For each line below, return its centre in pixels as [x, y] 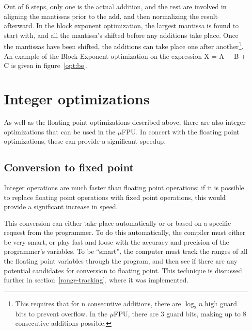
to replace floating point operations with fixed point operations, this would [115, 197]
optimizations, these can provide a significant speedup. [85, 141]
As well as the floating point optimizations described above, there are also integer [125, 122]
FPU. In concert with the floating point [181, 131]
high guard [221, 303]
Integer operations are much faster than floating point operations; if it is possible [124, 187]
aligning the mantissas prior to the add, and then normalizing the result [111, 16]
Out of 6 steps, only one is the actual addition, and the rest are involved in [115, 6]
